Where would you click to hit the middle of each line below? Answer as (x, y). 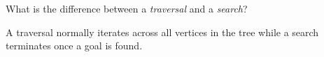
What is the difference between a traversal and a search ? (127, 8)
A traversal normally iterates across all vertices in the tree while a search (162, 32)
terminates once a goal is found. (74, 46)
